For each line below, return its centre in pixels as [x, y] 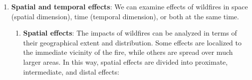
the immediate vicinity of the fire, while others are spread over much [128, 52]
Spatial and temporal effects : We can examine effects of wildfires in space [129, 6]
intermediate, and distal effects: [71, 71]
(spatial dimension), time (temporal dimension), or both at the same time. [125, 16]
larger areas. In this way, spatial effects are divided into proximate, [126, 61]
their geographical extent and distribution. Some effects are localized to [132, 42]
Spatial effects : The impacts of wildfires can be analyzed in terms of [130, 33]
